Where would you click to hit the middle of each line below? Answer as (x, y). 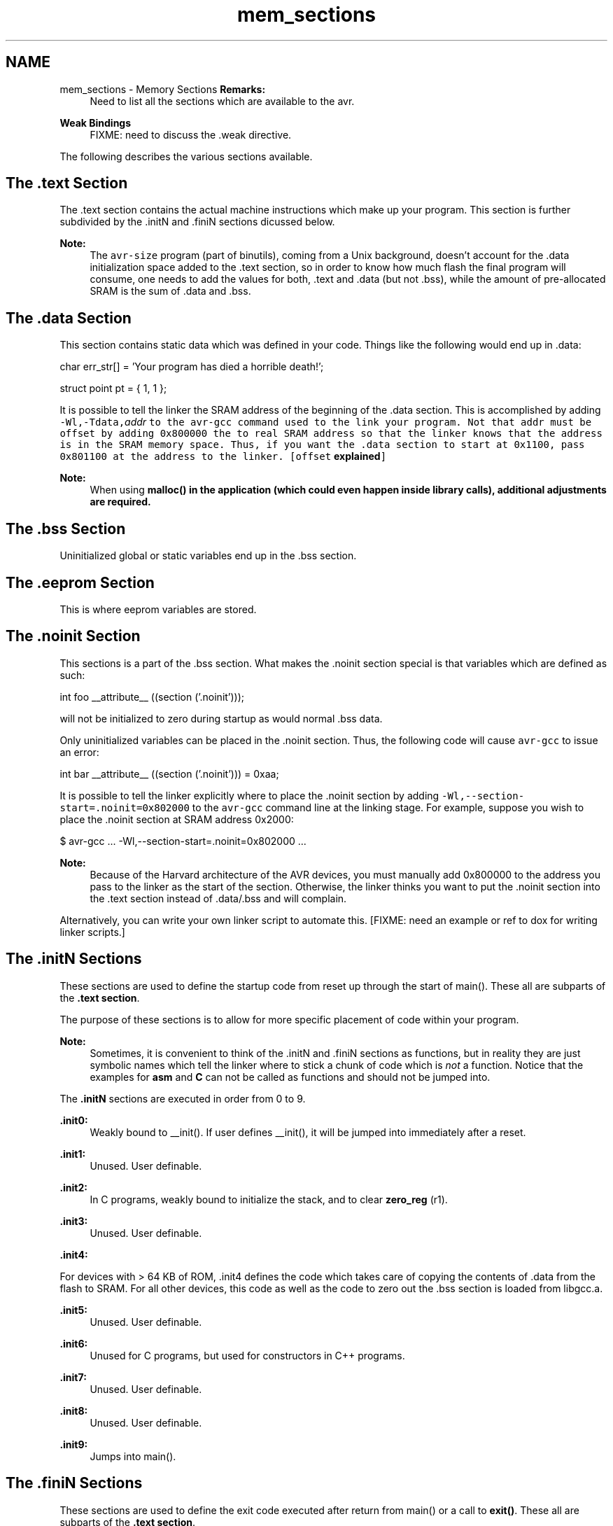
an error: (79, 752)
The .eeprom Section (80, 582)
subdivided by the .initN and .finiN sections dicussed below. (197, 222)
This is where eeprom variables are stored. (158, 609)
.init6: (74, 1343)
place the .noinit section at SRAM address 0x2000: (177, 819)
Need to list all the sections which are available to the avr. (222, 101)
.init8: (74, 1410)
